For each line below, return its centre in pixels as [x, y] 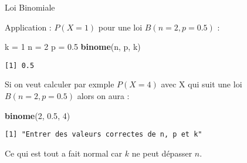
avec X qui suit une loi [202, 84]
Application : [28, 27]
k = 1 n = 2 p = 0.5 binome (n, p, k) [73, 47]
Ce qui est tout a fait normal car [64, 153]
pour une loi [120, 27]
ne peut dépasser [162, 153]
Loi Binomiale [30, 7]
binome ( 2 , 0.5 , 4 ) [38, 115]
